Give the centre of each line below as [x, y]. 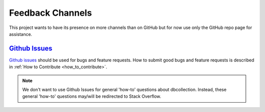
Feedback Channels [51, 13]
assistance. [21, 34]
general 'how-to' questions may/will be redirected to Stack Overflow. [92, 96]
